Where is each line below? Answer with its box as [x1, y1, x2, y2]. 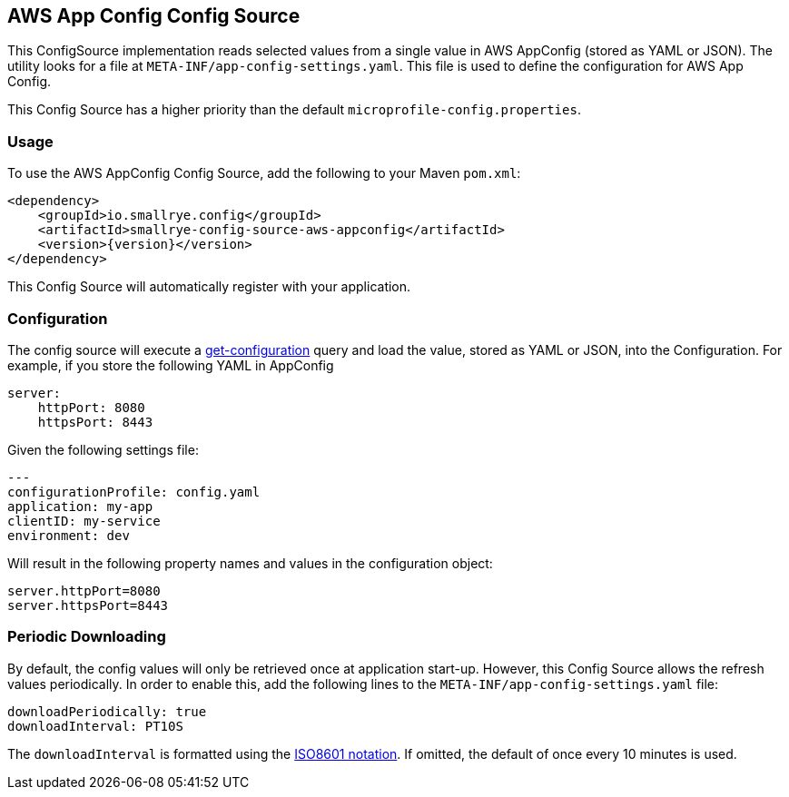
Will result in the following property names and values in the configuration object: [7, 555, 493, 571]
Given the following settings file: [7, 441, 199, 458]
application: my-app [7, 498, 153, 514]
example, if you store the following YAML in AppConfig [7, 357, 334, 373]
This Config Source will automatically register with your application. [7, 279, 411, 295]
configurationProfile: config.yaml [7, 484, 261, 499]
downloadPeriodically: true [7, 704, 207, 719]
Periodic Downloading [7, 627, 166, 646]
